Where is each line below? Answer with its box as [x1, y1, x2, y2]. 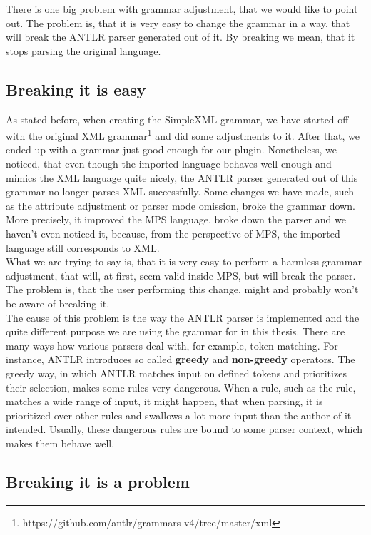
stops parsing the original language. [6, 43, 161, 58]
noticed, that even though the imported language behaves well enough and [6, 156, 332, 171]
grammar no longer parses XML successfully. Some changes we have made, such [6, 184, 355, 199]
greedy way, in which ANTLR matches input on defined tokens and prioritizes [6, 365, 347, 380]
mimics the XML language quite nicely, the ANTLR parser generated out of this [6, 170, 358, 185]
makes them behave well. [6, 435, 115, 450]
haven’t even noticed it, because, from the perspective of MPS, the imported [6, 225, 340, 240]
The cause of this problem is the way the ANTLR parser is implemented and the [6, 310, 360, 325]
